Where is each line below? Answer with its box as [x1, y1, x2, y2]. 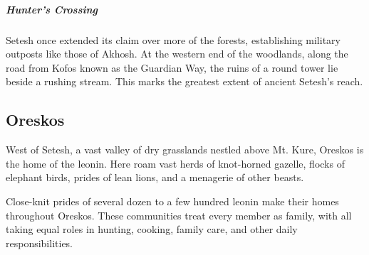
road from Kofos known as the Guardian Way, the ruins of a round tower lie [6, 60, 338, 75]
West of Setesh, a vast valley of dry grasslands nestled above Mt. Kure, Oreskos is [6, 142, 364, 157]
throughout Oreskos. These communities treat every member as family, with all [6, 207, 352, 222]
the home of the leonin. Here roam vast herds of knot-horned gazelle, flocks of [6, 156, 345, 170]
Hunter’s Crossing [6, 1, 98, 16]
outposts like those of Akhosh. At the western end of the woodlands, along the [6, 46, 348, 61]
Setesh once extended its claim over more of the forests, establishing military [6, 32, 341, 47]
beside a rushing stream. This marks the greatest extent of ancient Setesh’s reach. [6, 74, 363, 89]
